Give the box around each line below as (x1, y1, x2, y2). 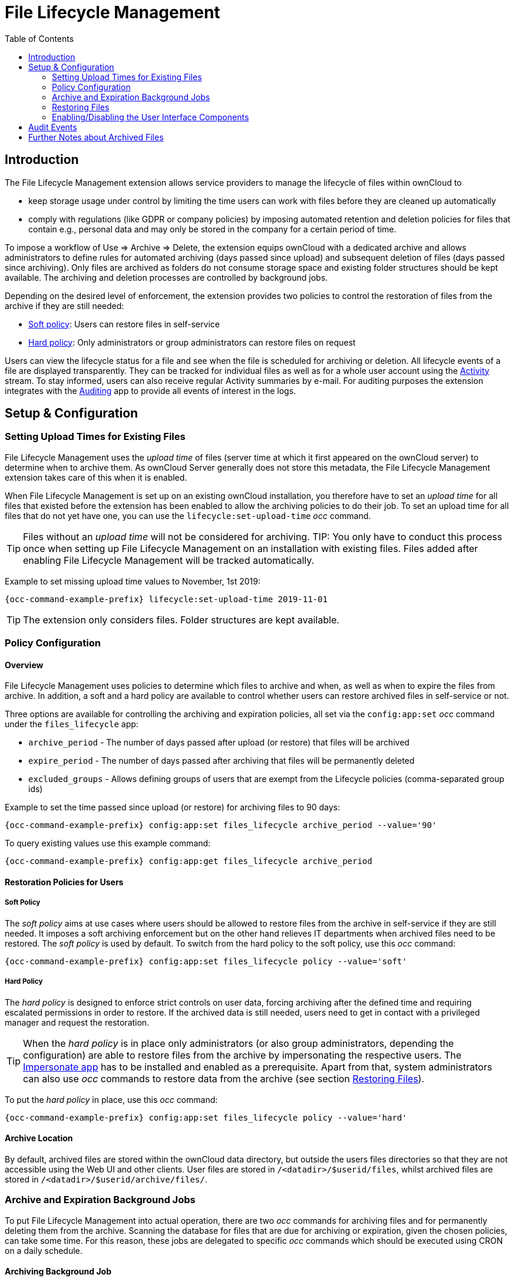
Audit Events (28, 121, 77, 132)
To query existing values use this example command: (5, 838, 211, 849)
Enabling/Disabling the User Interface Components (52, 111, 249, 122)
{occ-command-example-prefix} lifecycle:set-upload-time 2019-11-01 (5, 594, 328, 604)
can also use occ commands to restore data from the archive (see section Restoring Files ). (23, 1072, 425, 1085)
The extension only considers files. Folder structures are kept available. (23, 613, 339, 626)
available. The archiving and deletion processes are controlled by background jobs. (5, 272, 328, 283)
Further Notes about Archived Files (28, 132, 164, 142)
